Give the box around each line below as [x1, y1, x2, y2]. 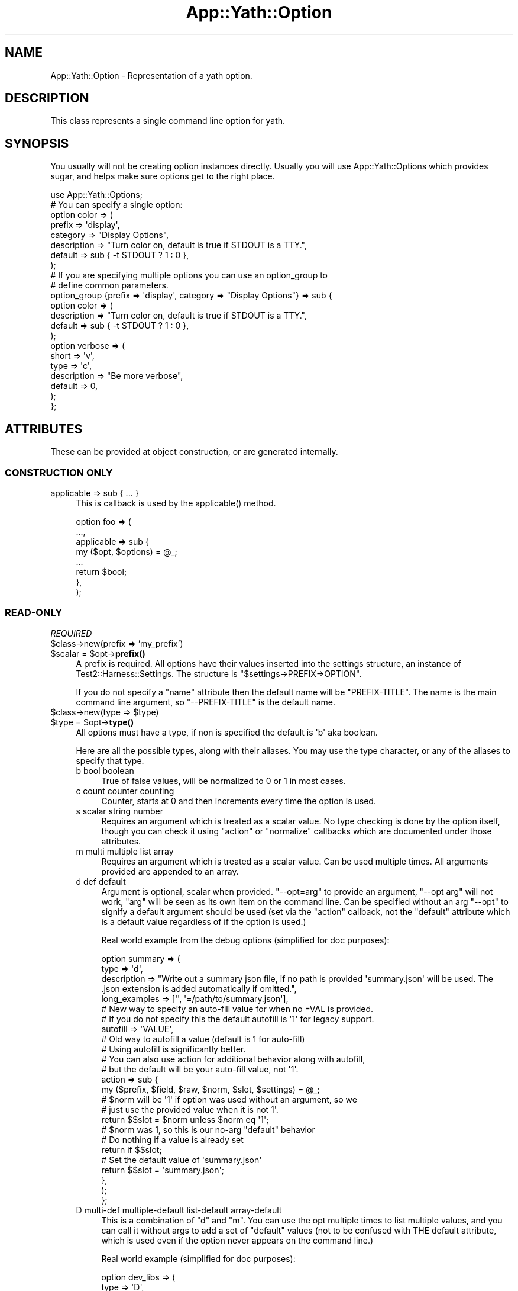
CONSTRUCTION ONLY [5, 466, 113, 478]
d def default [76, 876, 126, 887]
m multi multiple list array [76, 846, 174, 856]
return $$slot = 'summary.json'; [101, 1164, 224, 1175]
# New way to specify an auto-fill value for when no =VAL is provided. [101, 1003, 374, 1014]
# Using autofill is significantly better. [101, 1043, 246, 1054]
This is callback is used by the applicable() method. [76, 497, 276, 508]
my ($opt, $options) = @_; [76, 546, 177, 557]
